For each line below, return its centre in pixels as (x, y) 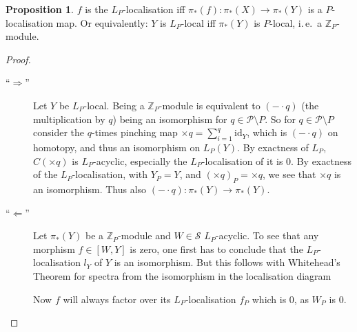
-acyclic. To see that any (267, 235)
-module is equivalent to (210, 105)
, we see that (289, 174)
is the (96, 9)
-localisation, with (110, 174)
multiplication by (69, 119)
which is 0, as (280, 299)
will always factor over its (117, 299)
